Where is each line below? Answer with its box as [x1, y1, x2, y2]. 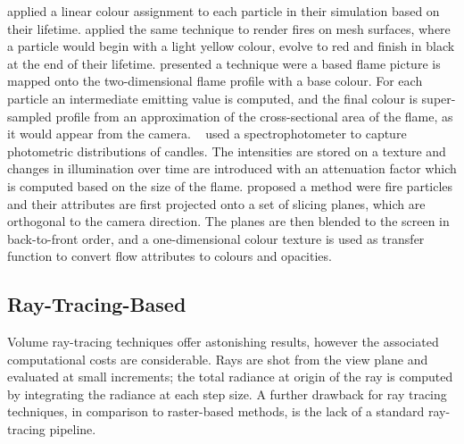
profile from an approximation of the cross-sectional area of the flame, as [55, 106, 453, 125]
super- [421, 88, 456, 107]
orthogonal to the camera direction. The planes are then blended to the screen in [7, 212, 450, 230]
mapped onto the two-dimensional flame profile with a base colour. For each [7, 71, 423, 90]
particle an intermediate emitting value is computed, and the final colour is [7, 88, 418, 107]
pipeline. [49, 420, 96, 439]
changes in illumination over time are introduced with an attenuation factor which [7, 159, 457, 178]
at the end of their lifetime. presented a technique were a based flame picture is [7, 54, 441, 72]
